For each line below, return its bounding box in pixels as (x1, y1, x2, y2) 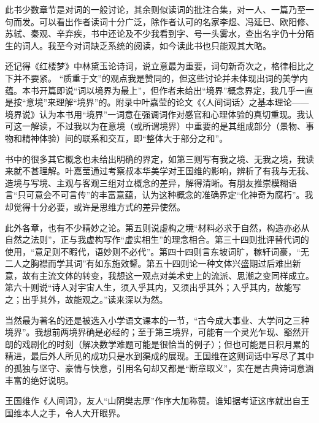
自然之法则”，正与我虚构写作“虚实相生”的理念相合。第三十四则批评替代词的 (5, 233, 309, 246)
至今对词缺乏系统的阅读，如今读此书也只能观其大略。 (56, 39, 271, 51)
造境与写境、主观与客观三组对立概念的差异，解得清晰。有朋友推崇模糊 (5, 176, 288, 189)
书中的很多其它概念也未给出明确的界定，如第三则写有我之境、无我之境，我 (5, 152, 306, 165)
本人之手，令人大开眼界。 (21, 406, 125, 419)
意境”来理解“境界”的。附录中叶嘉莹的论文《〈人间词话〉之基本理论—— (26, 96, 309, 109)
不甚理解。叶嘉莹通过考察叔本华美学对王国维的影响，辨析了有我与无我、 (21, 164, 314, 177)
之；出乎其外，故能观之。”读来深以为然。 (5, 293, 168, 306)
